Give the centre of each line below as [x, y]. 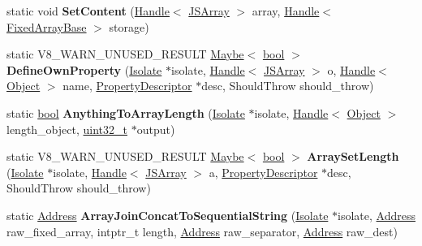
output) [156, 129]
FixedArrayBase [47, 26]
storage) [129, 26]
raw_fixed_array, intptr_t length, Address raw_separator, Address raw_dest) [202, 231]
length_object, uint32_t [67, 129]
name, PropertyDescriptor [127, 86]
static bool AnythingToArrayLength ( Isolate [126, 112]
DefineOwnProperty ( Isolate [84, 69]
